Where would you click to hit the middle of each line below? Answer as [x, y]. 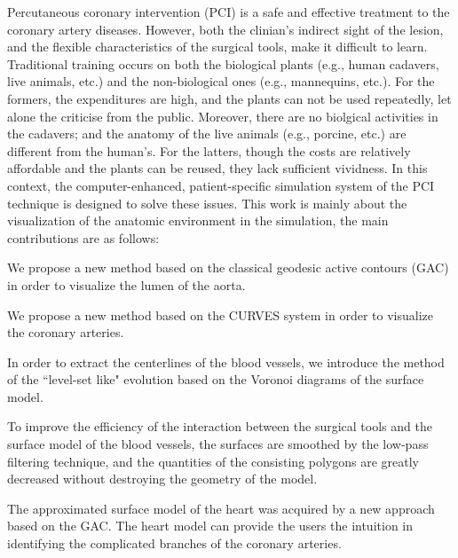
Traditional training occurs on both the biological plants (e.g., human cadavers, [223, 63]
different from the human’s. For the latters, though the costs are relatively [209, 150]
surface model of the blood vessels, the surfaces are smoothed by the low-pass [218, 444]
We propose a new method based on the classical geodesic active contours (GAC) [228, 267]
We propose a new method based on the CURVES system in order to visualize [220, 314]
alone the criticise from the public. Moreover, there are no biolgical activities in [223, 116]
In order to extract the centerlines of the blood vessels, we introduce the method [226, 362]
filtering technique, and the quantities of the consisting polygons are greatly [213, 461]
